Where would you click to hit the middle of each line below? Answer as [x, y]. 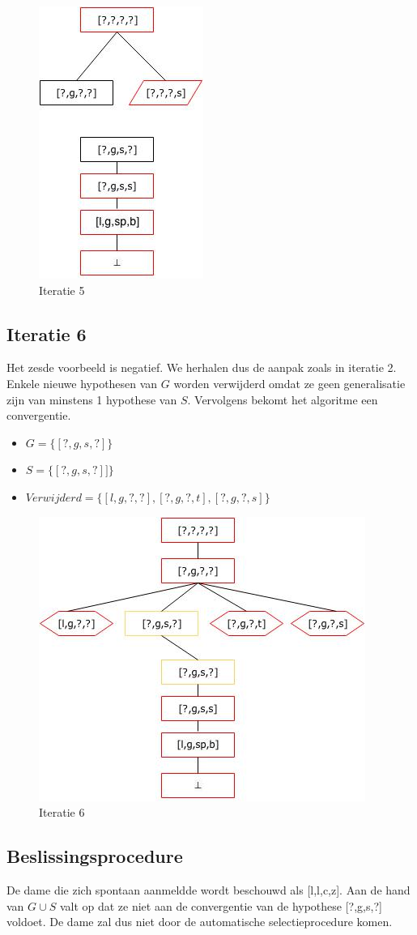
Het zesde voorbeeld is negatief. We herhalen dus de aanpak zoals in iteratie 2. [202, 367]
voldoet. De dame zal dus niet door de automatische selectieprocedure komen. [200, 922]
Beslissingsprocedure [95, 856]
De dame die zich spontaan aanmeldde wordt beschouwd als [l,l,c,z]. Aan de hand [208, 889]
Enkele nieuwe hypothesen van [82, 383]
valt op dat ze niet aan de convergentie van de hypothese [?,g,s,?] [221, 905]
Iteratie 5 [62, 290]
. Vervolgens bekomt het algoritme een [283, 399]
